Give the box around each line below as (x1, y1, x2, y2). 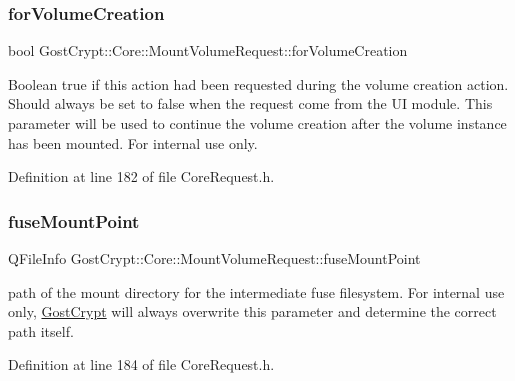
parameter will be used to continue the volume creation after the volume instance (8, 113, 507, 133)
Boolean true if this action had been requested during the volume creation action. (8, 73, 509, 94)
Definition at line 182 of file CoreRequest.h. (8, 166, 275, 187)
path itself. (8, 320, 74, 341)
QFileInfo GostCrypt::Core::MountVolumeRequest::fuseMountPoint (8, 248, 421, 268)
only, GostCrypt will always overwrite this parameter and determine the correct (8, 301, 497, 322)
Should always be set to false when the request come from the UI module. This (8, 93, 493, 114)
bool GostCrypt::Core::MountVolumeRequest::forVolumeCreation (8, 40, 408, 61)
